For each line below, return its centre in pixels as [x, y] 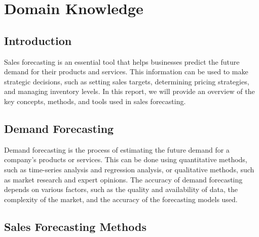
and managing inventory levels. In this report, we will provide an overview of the [129, 91]
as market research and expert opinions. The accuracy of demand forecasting [123, 179]
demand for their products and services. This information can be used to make [126, 72]
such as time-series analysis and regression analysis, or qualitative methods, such [129, 169]
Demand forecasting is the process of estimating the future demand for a [117, 149]
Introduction [38, 40]
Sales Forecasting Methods [75, 226]
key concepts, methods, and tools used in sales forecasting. [95, 101]
